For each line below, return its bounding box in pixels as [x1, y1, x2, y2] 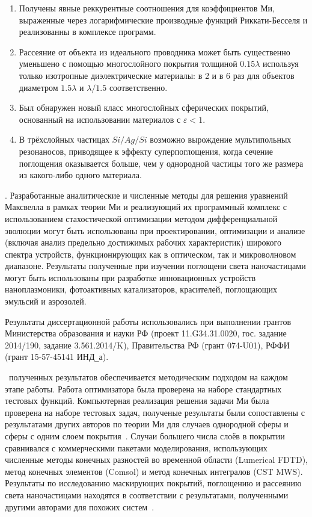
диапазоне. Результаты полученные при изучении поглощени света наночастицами [5, 259, 306, 272]
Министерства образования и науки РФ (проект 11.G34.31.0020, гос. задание [5, 327, 287, 339]
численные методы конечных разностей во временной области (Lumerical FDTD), [5, 453, 308, 466]
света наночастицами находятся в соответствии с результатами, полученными [5, 489, 289, 501]
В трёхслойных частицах [19, 133, 109, 146]
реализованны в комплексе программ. [19, 25, 156, 38]
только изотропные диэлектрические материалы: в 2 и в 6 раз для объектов [19, 69, 295, 81]
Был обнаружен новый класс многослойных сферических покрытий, [19, 101, 269, 114]
